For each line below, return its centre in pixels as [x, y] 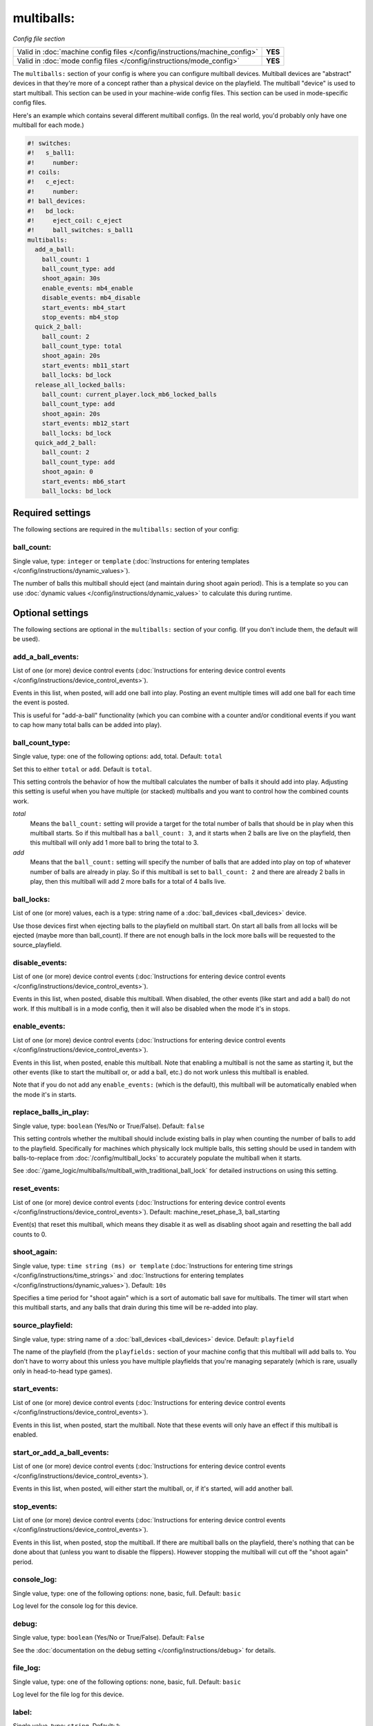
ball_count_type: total [82, 346]
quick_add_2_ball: [66, 443]
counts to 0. [30, 1234]
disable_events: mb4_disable [91, 298]
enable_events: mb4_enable [88, 288]
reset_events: [36, 1189]
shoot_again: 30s [71, 279]
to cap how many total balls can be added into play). [87, 725]
